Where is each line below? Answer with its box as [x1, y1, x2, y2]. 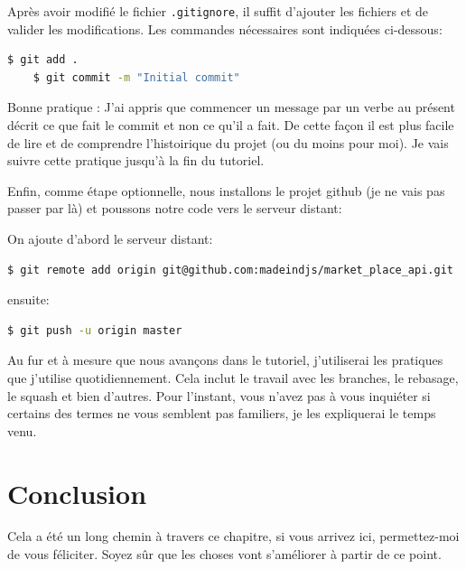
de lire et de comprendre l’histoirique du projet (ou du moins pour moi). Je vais [7, 133, 449, 152]
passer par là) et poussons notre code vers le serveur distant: [7, 199, 342, 218]
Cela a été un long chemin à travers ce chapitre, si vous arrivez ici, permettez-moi [7, 527, 460, 546]
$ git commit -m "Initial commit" [33, 70, 240, 84]
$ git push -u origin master [7, 323, 182, 337]
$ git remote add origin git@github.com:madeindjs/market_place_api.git [7, 263, 453, 276]
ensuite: [7, 290, 50, 309]
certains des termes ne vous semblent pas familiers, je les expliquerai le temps [7, 404, 436, 423]
